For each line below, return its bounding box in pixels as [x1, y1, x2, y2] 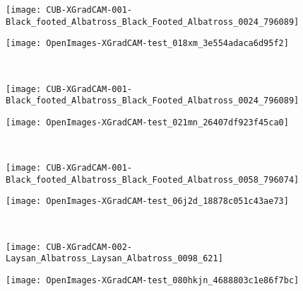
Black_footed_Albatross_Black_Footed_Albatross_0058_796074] [6, 174, 299, 185]
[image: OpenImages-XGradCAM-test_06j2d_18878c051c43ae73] [6, 196, 289, 207]
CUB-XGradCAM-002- [46, 241, 132, 252]
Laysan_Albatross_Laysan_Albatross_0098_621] [6, 253, 223, 264]
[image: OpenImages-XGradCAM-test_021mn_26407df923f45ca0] [6, 117, 289, 127]
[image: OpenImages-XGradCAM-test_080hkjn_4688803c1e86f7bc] [6, 275, 299, 285]
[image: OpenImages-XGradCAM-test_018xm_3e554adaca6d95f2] [6, 38, 289, 49]
